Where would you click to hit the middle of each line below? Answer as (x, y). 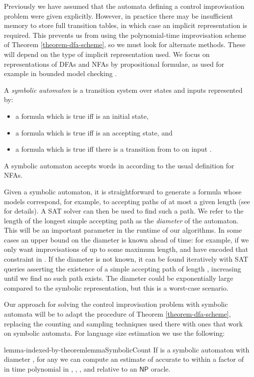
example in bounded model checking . (61, 73)
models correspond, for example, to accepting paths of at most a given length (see (127, 201)
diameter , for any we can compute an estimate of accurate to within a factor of (124, 359)
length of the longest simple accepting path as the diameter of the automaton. (121, 220)
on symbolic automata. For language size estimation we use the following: (114, 333)
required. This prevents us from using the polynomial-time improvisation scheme (125, 35)
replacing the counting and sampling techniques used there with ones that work (123, 323)
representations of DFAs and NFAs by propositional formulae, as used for (114, 64)
